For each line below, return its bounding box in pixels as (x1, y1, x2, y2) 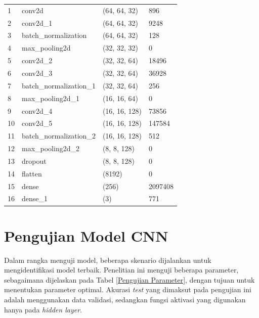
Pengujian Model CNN (4, 225, 168, 246)
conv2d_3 (22, 67, 53, 78)
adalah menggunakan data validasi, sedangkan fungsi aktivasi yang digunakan (4, 294, 246, 304)
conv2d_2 (22, 55, 53, 66)
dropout (22, 155, 47, 166)
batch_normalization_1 (22, 80, 96, 90)
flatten (22, 168, 42, 178)
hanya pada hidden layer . (4, 304, 82, 314)
